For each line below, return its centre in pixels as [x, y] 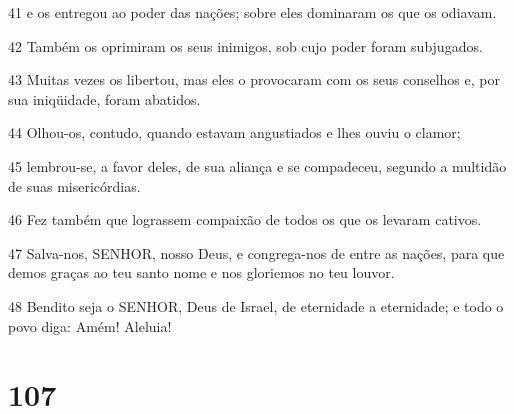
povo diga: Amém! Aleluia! [90, 325]
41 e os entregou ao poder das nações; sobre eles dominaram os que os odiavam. [252, 12]
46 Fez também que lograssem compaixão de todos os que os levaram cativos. [245, 219]
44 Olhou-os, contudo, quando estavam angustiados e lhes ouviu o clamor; [234, 132]
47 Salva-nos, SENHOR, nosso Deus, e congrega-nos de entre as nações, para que [256, 252]
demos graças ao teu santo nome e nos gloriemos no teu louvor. [201, 272]
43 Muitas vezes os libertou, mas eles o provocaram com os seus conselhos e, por [254, 79]
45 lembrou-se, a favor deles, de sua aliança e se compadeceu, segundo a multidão [257, 165]
